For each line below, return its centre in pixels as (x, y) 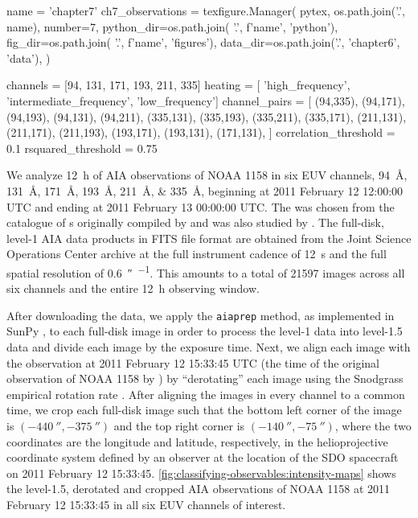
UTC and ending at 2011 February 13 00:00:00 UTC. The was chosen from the (201, 206)
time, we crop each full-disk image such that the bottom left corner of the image (204, 410)
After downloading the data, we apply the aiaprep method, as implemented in (201, 315)
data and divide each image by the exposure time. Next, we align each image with (209, 347)
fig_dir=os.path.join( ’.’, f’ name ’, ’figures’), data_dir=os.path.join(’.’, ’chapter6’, (203, 42)
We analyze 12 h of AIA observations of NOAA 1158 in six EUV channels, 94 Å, (207, 175)
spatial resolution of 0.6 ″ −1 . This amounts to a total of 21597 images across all (206, 271)
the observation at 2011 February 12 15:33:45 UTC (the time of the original (193, 362)
